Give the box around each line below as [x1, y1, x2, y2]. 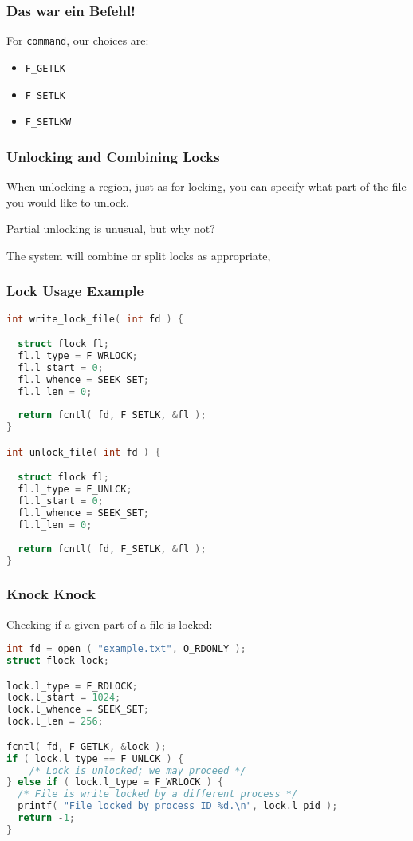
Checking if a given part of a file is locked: [6, 615, 213, 632]
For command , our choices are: [6, 32, 149, 49]
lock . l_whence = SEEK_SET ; [6, 704, 150, 716]
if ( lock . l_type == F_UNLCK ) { [6, 752, 184, 764]
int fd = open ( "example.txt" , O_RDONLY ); [6, 643, 246, 655]
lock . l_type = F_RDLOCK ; [6, 680, 138, 692]
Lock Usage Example [6, 281, 144, 301]
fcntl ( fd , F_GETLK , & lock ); [6, 740, 167, 752]
